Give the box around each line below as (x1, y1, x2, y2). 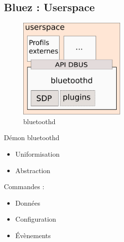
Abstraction (15, 165, 50, 175)
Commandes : (4, 181, 45, 192)
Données (15, 197, 41, 208)
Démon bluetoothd (4, 132, 60, 143)
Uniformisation (15, 148, 60, 159)
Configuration (15, 214, 56, 224)
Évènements (15, 230, 51, 240)
